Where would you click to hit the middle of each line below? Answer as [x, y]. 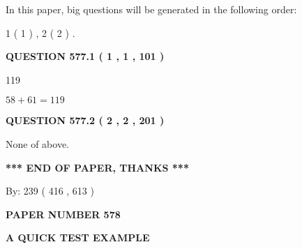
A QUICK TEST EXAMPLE [78, 237]
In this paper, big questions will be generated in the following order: [151, 9]
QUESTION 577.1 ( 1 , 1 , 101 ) [85, 56]
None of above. [37, 143]
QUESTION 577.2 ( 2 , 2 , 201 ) [85, 120]
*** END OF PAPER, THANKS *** [97, 167]
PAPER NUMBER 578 [63, 214]
